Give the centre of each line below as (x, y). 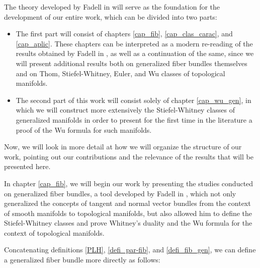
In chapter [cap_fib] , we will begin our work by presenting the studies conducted (129, 183)
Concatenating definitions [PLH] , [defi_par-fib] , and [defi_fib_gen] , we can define (130, 250)
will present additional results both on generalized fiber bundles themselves (132, 63)
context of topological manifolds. (54, 232)
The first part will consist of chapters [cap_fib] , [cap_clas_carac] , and (124, 34)
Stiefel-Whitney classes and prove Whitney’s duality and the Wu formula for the (128, 223)
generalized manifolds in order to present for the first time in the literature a (134, 119)
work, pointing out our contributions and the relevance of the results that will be (129, 156)
